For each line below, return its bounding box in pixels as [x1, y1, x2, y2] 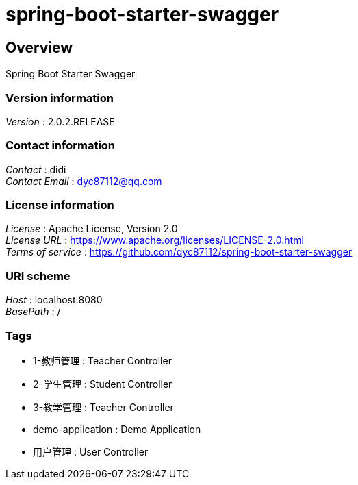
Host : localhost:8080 [5, 294, 103, 306]
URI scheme [5, 269, 71, 283]
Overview [5, 38, 73, 56]
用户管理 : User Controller [33, 445, 149, 458]
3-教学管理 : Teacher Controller [33, 401, 174, 413]
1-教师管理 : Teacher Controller [33, 354, 172, 366]
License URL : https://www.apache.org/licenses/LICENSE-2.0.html [5, 234, 304, 247]
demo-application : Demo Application [33, 423, 201, 435]
